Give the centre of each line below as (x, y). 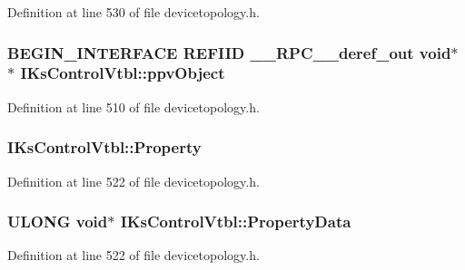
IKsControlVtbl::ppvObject (123, 73)
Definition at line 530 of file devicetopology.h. (134, 12)
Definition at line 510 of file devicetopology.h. (134, 106)
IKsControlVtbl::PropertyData (236, 222)
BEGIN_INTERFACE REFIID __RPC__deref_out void (229, 52)
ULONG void (58, 222)
